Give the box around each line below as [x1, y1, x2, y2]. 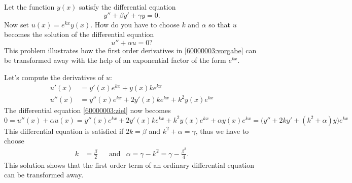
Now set [4, 19, 29, 29]
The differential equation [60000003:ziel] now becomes [4, 105, 171, 116]
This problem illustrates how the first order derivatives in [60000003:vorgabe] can [4, 45, 257, 55]
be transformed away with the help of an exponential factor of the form [4, 55, 226, 65]
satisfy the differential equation [79, 2, 176, 12]
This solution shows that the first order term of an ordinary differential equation [4, 159, 255, 170]
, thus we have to [195, 125, 249, 136]
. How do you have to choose [90, 19, 180, 29]
